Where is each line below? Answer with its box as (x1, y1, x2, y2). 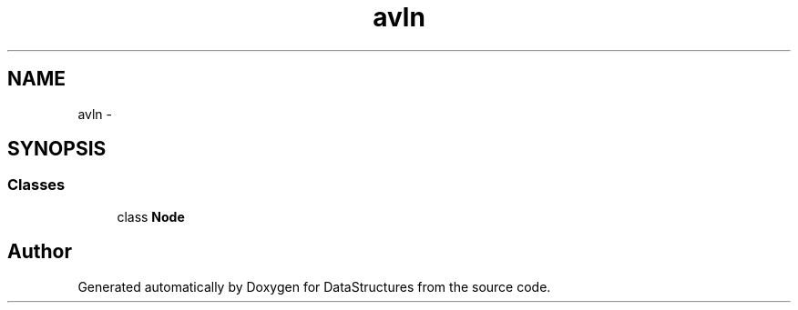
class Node (117, 208, 185, 225)
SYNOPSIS (7, 137, 107, 161)
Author (7, 240, 72, 264)
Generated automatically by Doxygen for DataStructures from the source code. (77, 278, 551, 295)
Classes (7, 175, 66, 195)
